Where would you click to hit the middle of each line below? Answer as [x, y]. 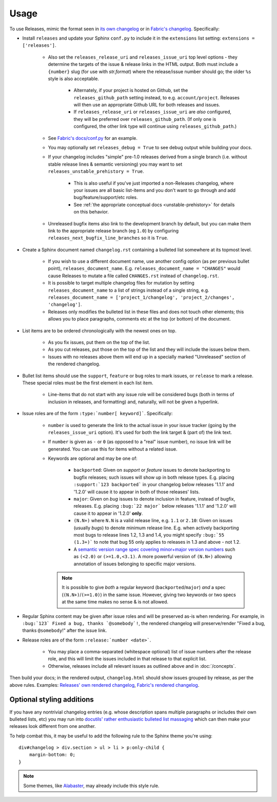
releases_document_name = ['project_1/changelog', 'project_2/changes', [141, 298]
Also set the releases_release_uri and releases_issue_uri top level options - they [143, 57]
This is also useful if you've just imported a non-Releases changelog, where [154, 183]
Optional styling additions [52, 700]
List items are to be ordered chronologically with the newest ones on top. [100, 331]
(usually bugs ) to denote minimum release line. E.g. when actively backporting [156, 528]
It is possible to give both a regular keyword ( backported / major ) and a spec [144, 587]
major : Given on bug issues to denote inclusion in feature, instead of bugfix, [154, 499]
